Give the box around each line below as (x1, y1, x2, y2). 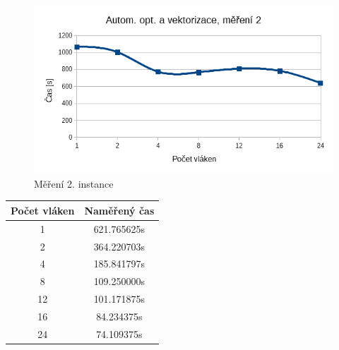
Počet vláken (11, 203, 75, 217)
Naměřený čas (84, 203, 155, 217)
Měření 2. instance (34, 176, 114, 191)
